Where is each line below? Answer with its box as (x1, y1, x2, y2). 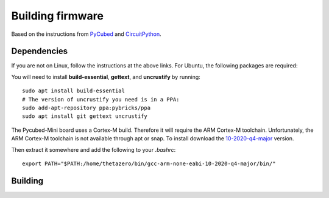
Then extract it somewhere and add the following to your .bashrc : (11, 146, 176, 153)
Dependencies (11, 46, 68, 56)
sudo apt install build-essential (22, 87, 125, 94)
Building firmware (11, 9, 104, 22)
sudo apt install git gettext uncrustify (22, 113, 147, 120)
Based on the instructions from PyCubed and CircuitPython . (11, 30, 161, 38)
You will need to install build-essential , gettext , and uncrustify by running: (11, 73, 200, 80)
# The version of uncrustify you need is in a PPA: (22, 96, 180, 103)
